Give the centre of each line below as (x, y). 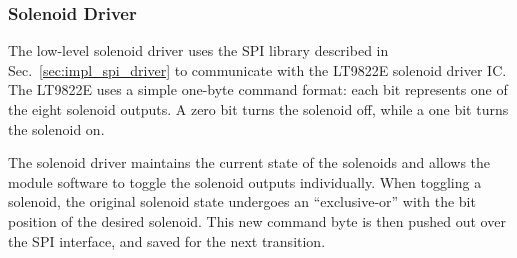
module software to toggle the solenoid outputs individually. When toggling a (245, 181)
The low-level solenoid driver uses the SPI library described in (198, 50)
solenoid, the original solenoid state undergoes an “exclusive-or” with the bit (242, 201)
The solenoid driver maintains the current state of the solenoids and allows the (249, 162)
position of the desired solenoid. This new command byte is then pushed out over (257, 220)
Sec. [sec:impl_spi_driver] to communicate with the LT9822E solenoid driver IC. (257, 69)
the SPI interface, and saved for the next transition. (167, 240)
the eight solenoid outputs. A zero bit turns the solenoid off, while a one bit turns (258, 109)
